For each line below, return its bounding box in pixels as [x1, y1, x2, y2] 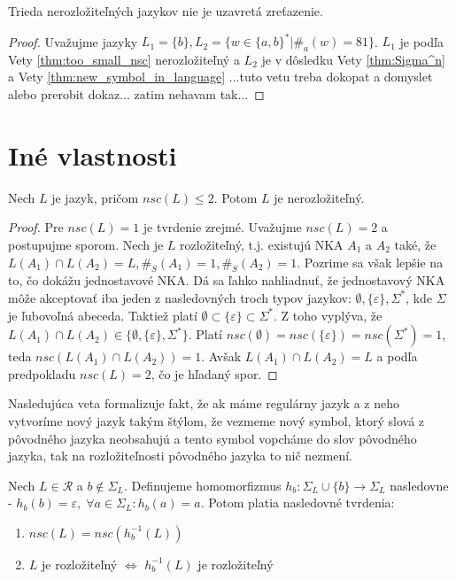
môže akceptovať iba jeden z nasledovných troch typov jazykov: [8, 288, 352, 306]
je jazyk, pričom [51, 188, 139, 206]
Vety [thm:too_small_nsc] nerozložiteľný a [8, 50, 240, 68]
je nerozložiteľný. [274, 188, 365, 206]
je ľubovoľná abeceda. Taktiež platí [8, 305, 197, 324]
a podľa [376, 347, 418, 366]
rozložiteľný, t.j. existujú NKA [180, 235, 344, 253]
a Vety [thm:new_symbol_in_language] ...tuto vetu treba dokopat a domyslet [8, 67, 433, 86]
